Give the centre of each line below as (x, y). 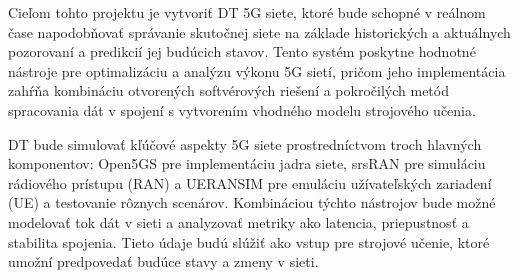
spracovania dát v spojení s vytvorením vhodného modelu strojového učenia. (242, 109)
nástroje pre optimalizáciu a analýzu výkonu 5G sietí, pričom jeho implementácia (257, 70)
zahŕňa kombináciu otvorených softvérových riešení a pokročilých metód (228, 90)
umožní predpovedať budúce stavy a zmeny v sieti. (163, 261)
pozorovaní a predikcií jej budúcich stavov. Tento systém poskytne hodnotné (242, 51)
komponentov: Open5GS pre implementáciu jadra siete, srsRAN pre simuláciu (247, 163)
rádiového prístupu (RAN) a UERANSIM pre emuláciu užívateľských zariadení (250, 182)
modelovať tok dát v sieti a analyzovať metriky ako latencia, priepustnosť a (238, 221)
